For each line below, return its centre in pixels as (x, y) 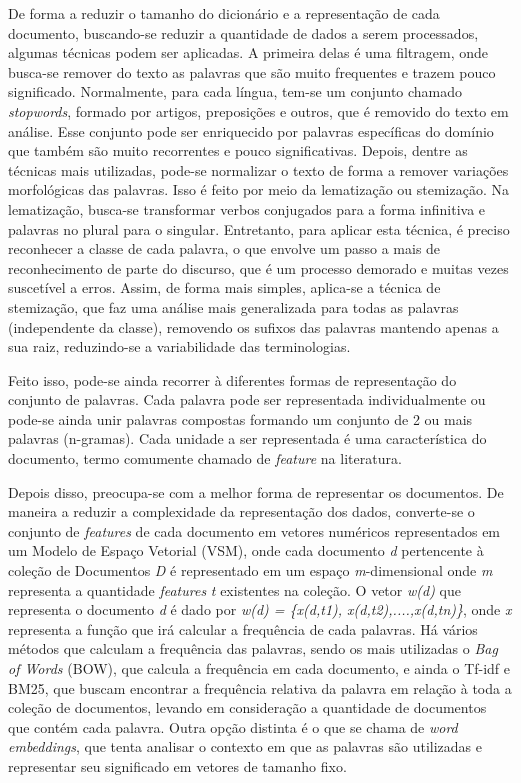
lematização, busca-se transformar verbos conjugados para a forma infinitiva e (247, 208)
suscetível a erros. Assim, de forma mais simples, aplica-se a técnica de (224, 287)
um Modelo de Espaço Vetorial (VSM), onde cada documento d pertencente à (246, 550)
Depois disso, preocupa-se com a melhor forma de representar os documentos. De (256, 491)
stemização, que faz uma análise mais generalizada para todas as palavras (233, 306)
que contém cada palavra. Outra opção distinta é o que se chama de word (233, 726)
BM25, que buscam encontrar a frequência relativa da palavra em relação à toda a (260, 687)
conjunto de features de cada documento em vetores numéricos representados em (254, 530)
